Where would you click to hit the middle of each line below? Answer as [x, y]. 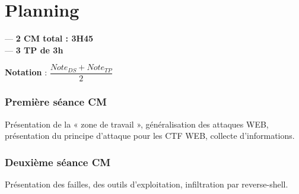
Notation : [26, 72]
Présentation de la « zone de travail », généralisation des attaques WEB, [137, 124]
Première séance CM [56, 102]
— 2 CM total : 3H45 [49, 38]
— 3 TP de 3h [34, 50]
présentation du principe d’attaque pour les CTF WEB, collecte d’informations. [150, 136]
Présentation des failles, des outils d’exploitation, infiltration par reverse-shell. [147, 184]
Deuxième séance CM [58, 162]
